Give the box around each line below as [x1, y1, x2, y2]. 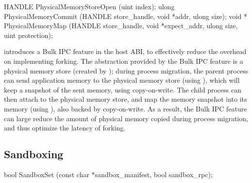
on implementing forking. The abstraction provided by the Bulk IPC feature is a [4, 55, 243, 66]
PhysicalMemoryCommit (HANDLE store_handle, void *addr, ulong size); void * [4, 11, 247, 21]
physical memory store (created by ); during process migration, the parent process [4, 65, 249, 75]
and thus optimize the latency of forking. [4, 123, 126, 133]
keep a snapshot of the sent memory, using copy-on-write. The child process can [4, 84, 241, 94]
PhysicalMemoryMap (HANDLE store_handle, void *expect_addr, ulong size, [4, 20, 238, 31]
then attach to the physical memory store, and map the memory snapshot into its [4, 94, 247, 104]
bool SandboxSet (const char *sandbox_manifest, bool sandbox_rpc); [4, 169, 213, 179]
